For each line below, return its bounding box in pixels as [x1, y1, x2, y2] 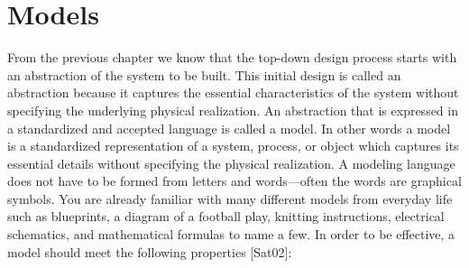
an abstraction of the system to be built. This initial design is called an [7, 65, 401, 84]
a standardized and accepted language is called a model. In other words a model [7, 118, 451, 137]
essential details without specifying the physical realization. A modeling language [7, 153, 455, 172]
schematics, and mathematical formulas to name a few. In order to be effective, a [7, 225, 455, 244]
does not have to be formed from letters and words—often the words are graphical [7, 171, 462, 190]
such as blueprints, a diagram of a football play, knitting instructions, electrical [7, 207, 445, 226]
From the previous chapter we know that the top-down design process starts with [7, 48, 457, 67]
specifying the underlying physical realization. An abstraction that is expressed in [7, 100, 458, 119]
